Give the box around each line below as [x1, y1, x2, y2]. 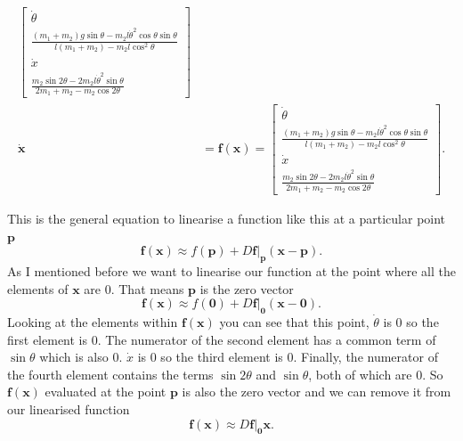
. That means [110, 279, 184, 298]
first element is [7, 330, 88, 348]
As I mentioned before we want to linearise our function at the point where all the [7, 261, 456, 280]
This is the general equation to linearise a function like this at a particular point [7, 209, 446, 227]
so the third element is [160, 347, 283, 366]
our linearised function [7, 399, 130, 418]
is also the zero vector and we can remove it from [182, 382, 451, 401]
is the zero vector [199, 279, 294, 298]
